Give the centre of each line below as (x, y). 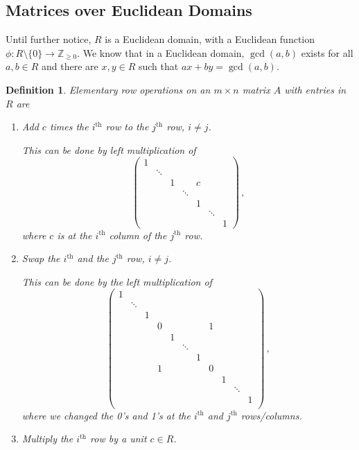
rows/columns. (271, 415)
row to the (127, 127)
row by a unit (119, 439)
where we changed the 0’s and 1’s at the (106, 415)
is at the (75, 235)
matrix (256, 89)
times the (69, 127)
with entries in (315, 89)
